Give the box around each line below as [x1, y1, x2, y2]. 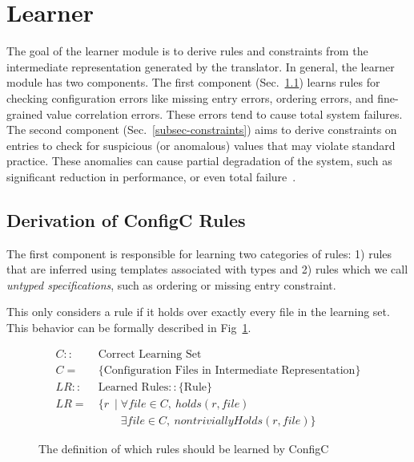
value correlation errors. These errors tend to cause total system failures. [46, 105, 403, 122]
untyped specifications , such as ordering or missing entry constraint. [6, 276, 336, 293]
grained [6, 105, 43, 122]
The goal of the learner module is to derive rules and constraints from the [6, 43, 368, 59]
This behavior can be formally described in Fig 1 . [6, 319, 251, 336]
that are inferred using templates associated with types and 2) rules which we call [6, 261, 408, 278]
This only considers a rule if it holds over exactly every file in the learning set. [6, 303, 390, 320]
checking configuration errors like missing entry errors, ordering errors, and [6, 89, 374, 106]
